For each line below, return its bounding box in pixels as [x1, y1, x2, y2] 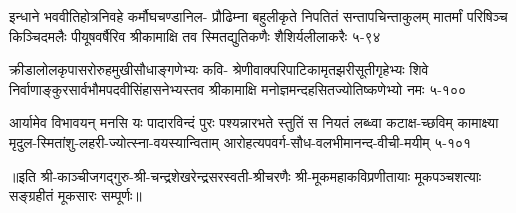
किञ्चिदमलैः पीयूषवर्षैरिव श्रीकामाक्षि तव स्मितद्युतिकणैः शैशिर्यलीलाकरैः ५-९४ [9, 25, 381, 46]
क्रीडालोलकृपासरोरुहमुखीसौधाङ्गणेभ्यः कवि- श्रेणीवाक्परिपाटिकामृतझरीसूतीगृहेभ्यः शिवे [9, 59, 429, 80]
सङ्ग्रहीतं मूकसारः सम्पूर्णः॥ [9, 185, 142, 206]
